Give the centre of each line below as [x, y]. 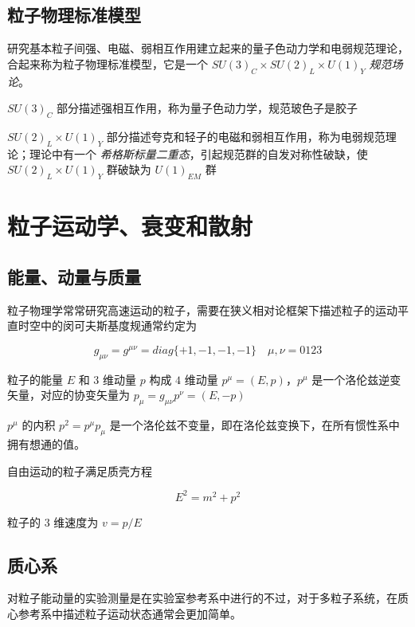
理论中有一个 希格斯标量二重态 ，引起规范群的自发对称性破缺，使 [198, 153]
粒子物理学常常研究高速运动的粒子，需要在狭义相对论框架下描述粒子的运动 [202, 310]
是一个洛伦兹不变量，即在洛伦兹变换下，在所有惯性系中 [254, 425]
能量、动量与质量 [74, 276]
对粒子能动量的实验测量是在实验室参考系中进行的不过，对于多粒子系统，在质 [208, 598]
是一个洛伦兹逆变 [356, 379]
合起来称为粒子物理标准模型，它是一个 [108, 63]
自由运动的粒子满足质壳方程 [80, 470]
